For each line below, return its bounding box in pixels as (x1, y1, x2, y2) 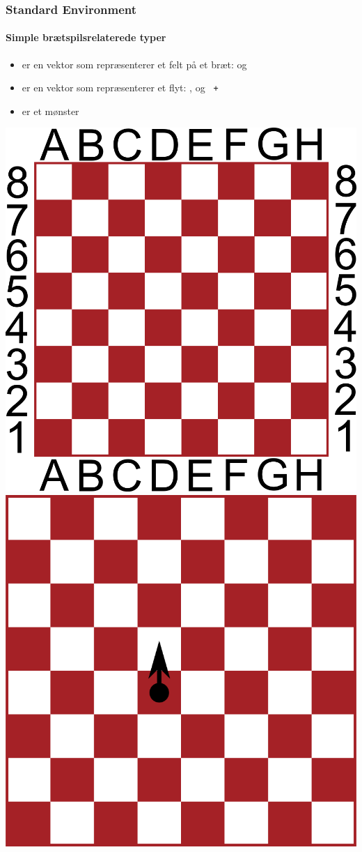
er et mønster (22, 103, 79, 118)
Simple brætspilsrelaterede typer (6, 30, 166, 45)
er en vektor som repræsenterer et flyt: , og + (22, 80, 219, 95)
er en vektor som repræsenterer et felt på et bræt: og (22, 56, 247, 71)
